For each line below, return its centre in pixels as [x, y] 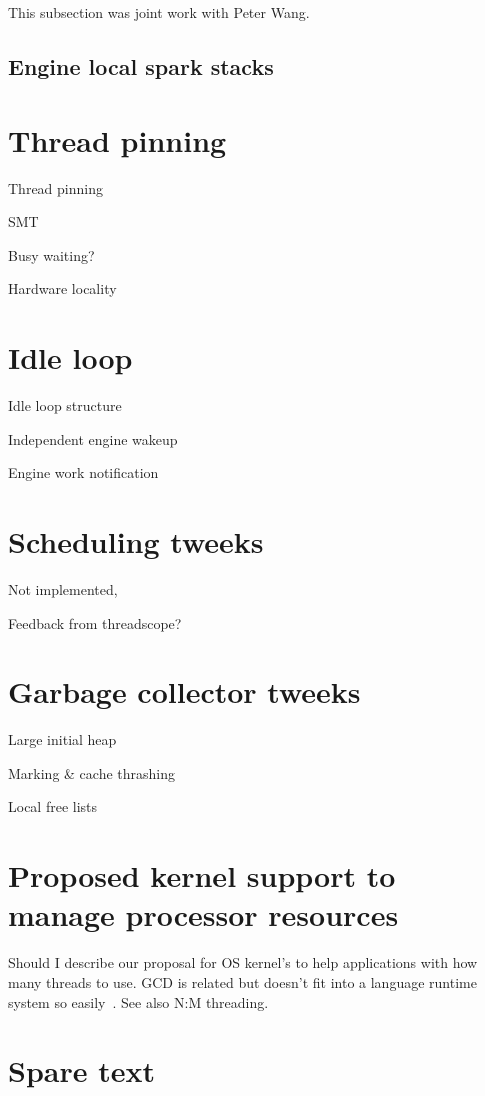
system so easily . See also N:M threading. [138, 1001]
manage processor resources [203, 914]
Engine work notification [83, 472]
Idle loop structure [65, 405]
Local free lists [53, 806]
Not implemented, [63, 588]
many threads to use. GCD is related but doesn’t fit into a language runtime [242, 981]
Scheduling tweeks [136, 540]
